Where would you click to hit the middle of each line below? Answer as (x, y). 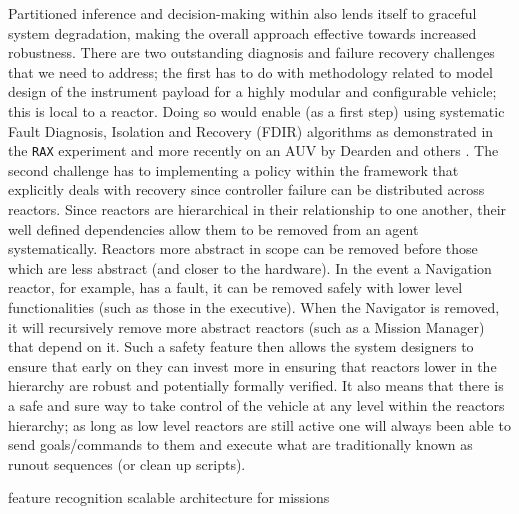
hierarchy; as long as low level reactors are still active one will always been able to (259, 424)
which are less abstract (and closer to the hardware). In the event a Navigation (250, 267)
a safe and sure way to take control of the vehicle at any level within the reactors (256, 404)
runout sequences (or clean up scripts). (127, 463)
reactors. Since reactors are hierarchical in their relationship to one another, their (257, 209)
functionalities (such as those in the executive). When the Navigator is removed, (254, 306)
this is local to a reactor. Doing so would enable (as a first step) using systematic (256, 110)
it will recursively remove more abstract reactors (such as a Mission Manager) (246, 326)
